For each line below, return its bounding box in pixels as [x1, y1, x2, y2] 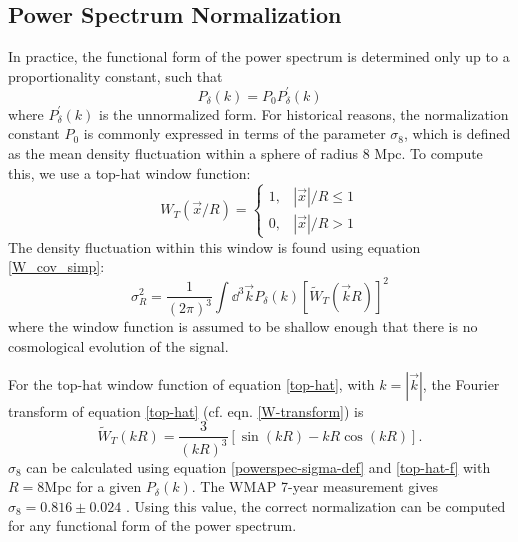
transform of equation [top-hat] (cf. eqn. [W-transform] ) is [8, 400, 364, 421]
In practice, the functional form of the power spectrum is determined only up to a [8, 46, 510, 67]
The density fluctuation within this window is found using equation [8, 236, 421, 257]
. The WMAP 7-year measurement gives [191, 476, 438, 497]
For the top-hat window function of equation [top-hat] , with [8, 373, 375, 394]
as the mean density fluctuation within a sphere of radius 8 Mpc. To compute [8, 143, 483, 164]
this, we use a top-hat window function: [8, 162, 251, 183]
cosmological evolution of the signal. [8, 336, 229, 357]
